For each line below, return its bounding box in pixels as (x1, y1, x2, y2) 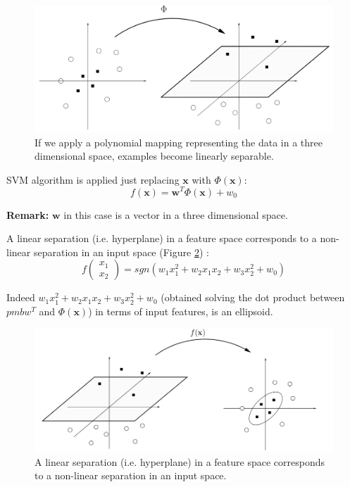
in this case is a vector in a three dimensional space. (63, 207, 288, 222)
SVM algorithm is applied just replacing (6, 172, 180, 186)
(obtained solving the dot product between (161, 290, 345, 305)
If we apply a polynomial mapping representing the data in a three (35, 134, 323, 149)
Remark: (6, 207, 49, 222)
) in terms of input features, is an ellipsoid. (88, 303, 273, 318)
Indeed (6, 290, 35, 305)
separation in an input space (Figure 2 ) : (33, 244, 209, 259)
